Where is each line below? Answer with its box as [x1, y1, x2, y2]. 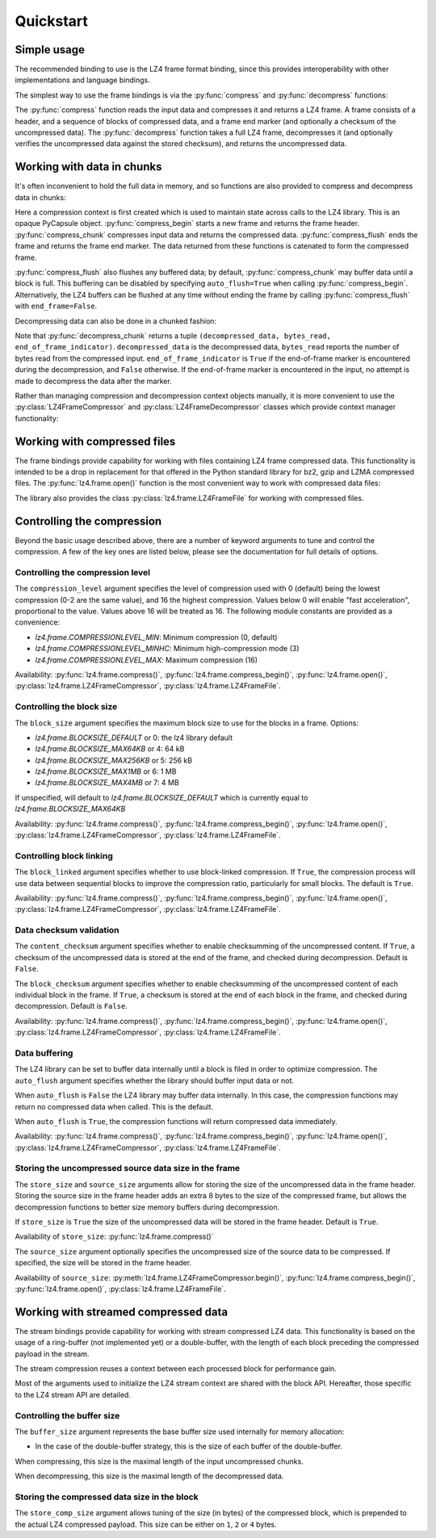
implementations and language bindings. [15, 75, 151, 85]
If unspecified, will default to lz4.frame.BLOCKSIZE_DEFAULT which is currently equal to [15, 792, 308, 802]
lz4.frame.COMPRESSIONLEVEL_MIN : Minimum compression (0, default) [35, 632, 278, 642]
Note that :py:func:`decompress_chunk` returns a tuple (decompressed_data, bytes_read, [15, 331, 331, 341]
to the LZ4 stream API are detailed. [15, 1390, 131, 1399]
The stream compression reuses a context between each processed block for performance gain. [15, 1364, 337, 1373]
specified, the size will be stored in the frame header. [15, 1258, 192, 1268]
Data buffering [15, 1047, 73, 1059]
